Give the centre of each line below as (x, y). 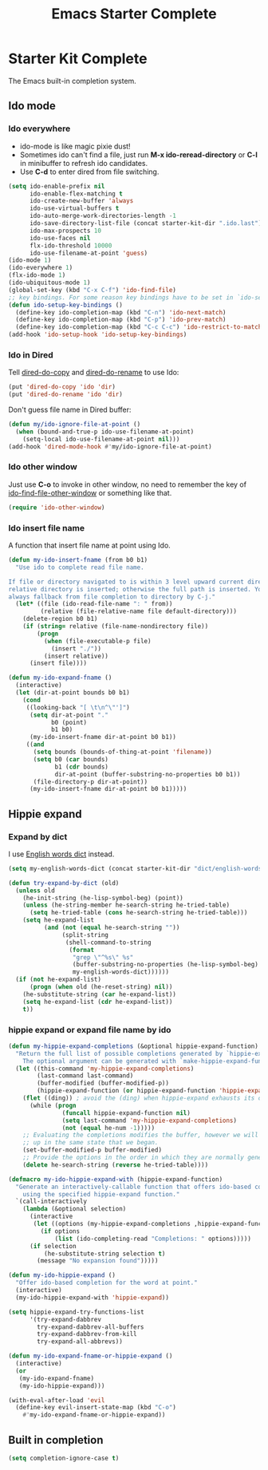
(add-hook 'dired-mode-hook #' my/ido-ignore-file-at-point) (110, 447)
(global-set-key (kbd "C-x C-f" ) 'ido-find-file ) (93, 290)
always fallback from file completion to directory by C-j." (112, 597)
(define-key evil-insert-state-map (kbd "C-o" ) (96, 1408)
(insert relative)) (76, 656)
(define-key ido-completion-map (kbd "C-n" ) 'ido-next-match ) (121, 312)
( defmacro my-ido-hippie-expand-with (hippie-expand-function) (116, 1179)
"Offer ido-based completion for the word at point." (106, 1283)
